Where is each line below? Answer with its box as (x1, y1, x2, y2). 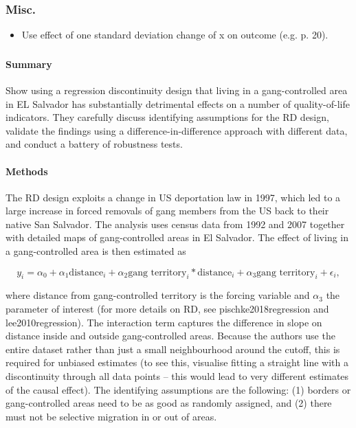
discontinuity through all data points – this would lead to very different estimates (5, 369, 349, 383)
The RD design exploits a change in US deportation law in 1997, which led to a (5, 190, 341, 204)
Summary (5, 56, 52, 71)
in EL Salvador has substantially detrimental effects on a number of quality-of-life (5, 96, 350, 111)
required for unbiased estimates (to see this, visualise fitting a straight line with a (5, 355, 348, 370)
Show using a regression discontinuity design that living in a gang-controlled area (5, 82, 348, 97)
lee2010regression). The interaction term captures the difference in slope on (5, 315, 322, 329)
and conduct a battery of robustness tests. (5, 137, 183, 151)
